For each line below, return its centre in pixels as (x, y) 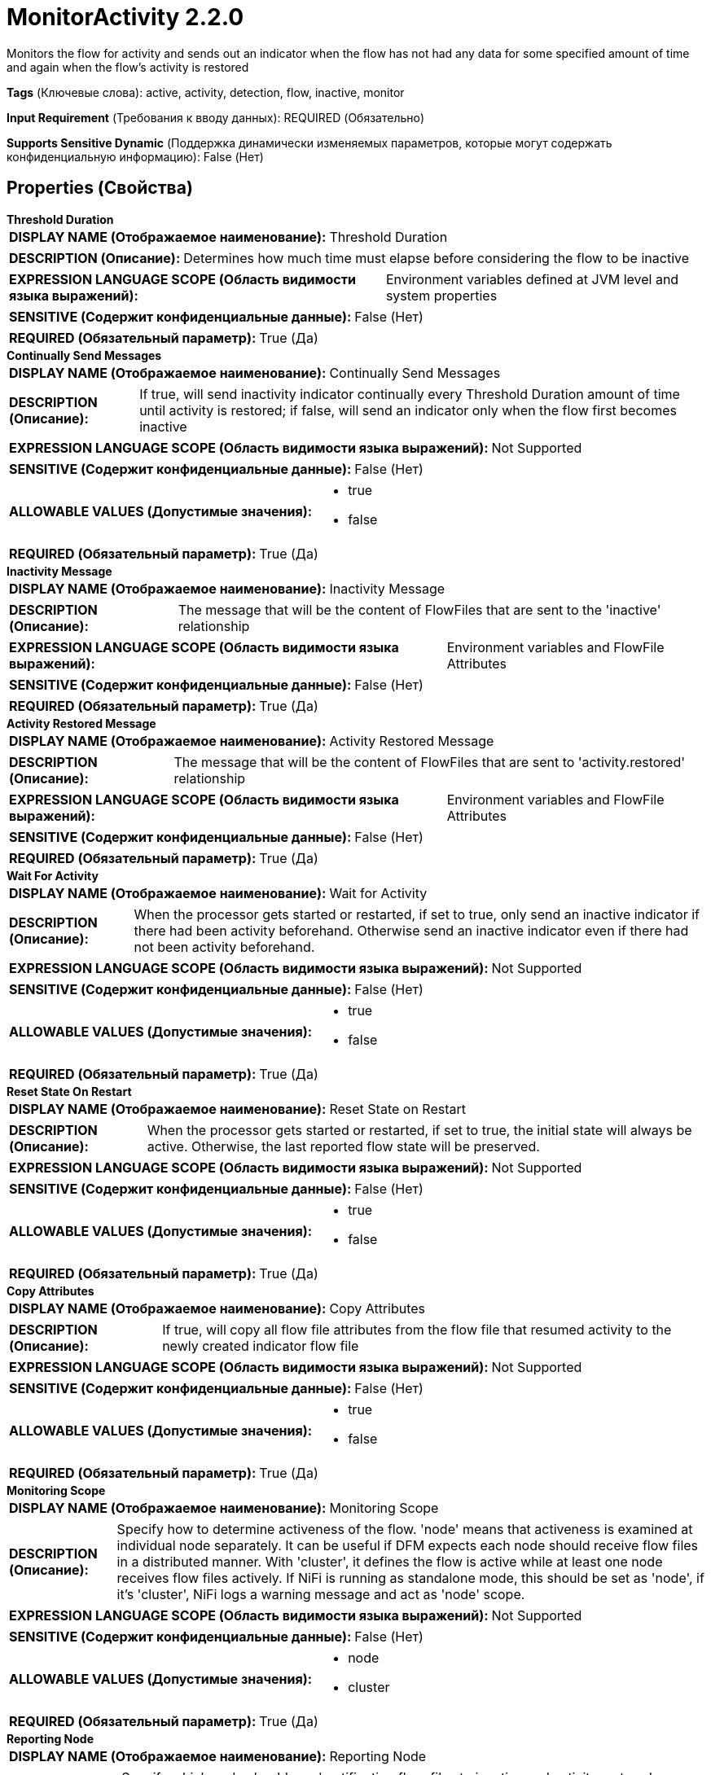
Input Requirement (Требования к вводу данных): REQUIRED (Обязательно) (216, 117)
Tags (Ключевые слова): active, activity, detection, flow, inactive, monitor (206, 92)
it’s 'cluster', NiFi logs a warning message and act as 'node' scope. (321, 1594)
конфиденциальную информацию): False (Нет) (135, 156)
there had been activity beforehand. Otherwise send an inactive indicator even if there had (411, 930)
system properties (441, 295)
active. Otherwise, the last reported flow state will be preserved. (343, 1146)
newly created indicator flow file (261, 1345)
